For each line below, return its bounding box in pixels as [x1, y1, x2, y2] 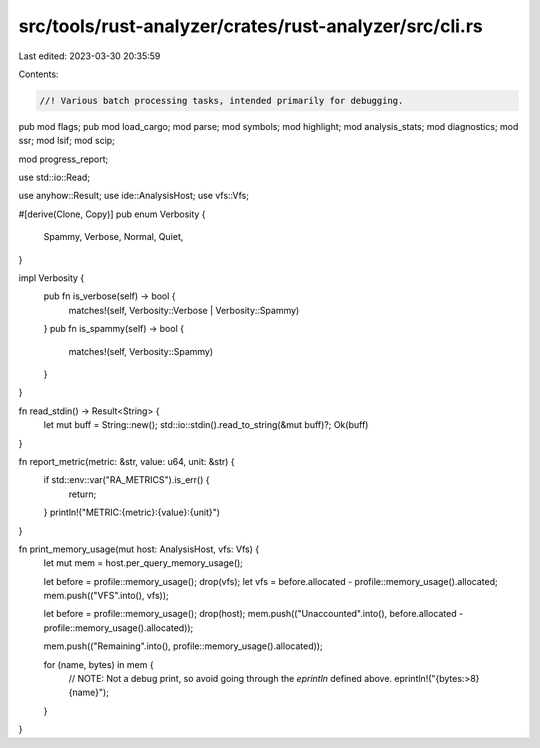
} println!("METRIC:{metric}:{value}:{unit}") [43, 506, 220, 519]
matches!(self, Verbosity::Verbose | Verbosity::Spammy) [68, 304, 300, 316]
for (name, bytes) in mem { [43, 658, 154, 670]
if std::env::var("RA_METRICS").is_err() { [43, 474, 210, 486]
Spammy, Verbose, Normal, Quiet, [43, 231, 184, 243]
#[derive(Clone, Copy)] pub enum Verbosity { [18, 208, 206, 220]
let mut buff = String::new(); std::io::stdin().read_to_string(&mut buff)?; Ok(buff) [43, 419, 369, 431]
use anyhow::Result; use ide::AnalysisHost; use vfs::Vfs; [18, 190, 250, 202]
